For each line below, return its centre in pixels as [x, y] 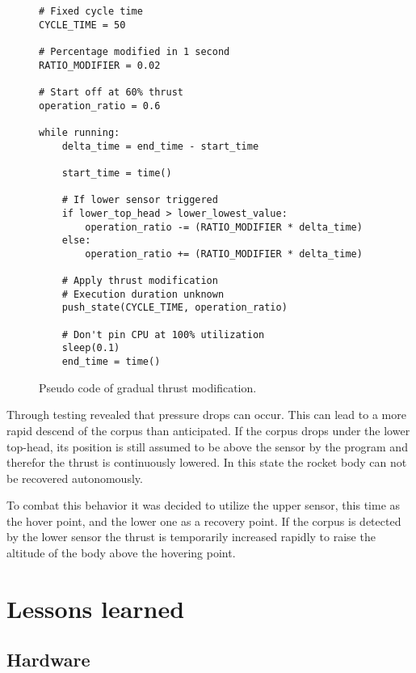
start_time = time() [117, 173]
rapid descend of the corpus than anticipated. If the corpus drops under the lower [208, 430]
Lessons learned [96, 608]
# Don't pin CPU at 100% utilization [163, 334]
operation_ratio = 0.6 [100, 106]
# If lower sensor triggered [140, 200]
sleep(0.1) [91, 348]
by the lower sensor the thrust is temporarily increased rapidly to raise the [191, 537]
